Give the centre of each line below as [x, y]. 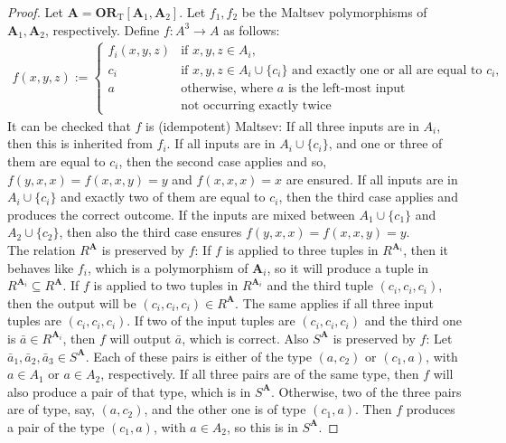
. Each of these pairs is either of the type [198, 356]
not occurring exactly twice [256, 105]
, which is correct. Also [245, 338]
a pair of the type [56, 426]
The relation [42, 250]
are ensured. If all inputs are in [372, 179]
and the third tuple [320, 285]
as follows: [252, 29]
